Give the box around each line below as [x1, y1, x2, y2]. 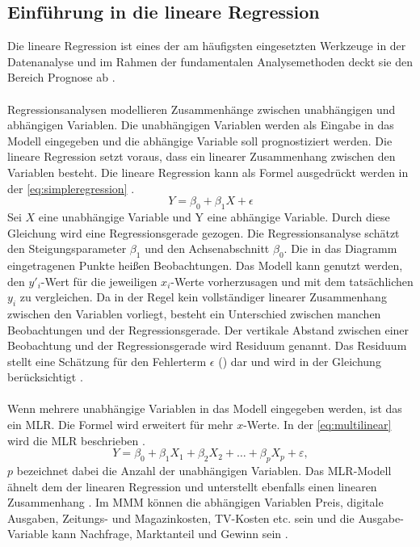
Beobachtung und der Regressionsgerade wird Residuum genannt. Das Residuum [7, 337, 407, 354]
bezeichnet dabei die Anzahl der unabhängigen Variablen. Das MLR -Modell [16, 462, 392, 479]
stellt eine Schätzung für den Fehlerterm [7, 352, 207, 369]
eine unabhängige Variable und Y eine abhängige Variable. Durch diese [38, 208, 390, 225]
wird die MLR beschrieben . [7, 431, 145, 448]
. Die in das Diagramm [283, 240, 397, 257]
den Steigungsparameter [7, 240, 127, 257]
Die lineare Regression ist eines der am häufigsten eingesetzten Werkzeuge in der [7, 37, 406, 54]
